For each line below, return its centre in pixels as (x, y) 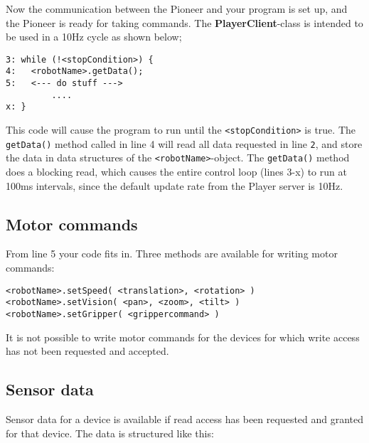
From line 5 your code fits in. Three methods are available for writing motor (172, 253)
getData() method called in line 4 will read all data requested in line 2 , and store (184, 143)
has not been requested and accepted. (87, 351)
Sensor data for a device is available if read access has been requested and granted (185, 418)
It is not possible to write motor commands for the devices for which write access (183, 337)
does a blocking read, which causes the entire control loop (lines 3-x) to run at (176, 172)
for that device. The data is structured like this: (110, 433)
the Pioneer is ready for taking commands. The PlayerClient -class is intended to (184, 22)
